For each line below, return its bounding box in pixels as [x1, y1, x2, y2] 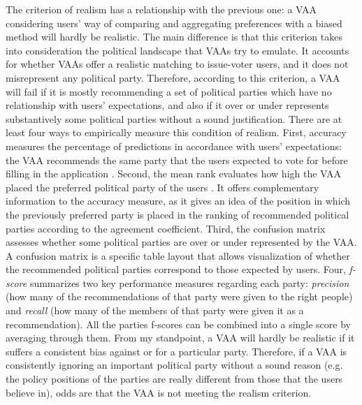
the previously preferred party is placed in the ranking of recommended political [6, 207, 349, 221]
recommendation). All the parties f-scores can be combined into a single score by [6, 316, 351, 331]
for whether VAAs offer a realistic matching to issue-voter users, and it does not [6, 57, 349, 71]
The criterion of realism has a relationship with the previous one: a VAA [6, 2, 317, 16]
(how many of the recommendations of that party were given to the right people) [6, 289, 353, 304]
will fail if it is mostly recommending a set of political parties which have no [6, 84, 332, 98]
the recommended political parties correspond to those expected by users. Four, [6, 262, 346, 277]
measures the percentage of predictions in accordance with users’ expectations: [6, 138, 342, 153]
